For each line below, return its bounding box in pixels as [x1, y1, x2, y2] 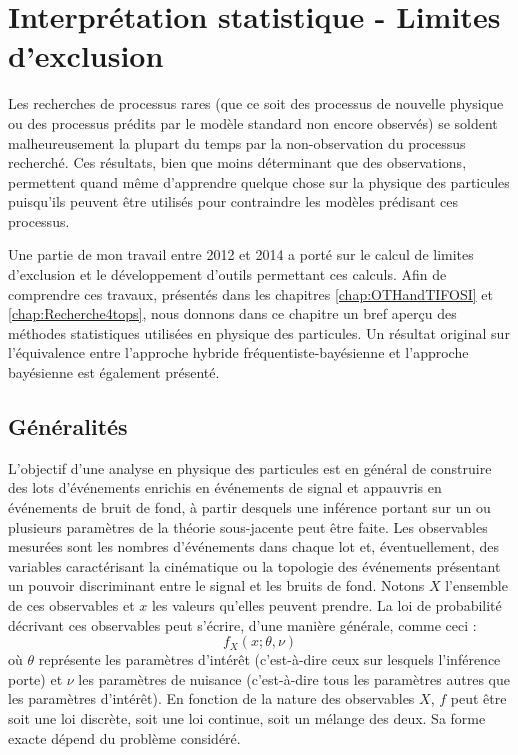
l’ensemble [445, 575, 508, 596]
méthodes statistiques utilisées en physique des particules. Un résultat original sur [8, 322, 510, 343]
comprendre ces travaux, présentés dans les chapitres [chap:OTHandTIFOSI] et [8, 283, 493, 304]
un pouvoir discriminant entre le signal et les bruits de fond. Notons [8, 575, 425, 596]
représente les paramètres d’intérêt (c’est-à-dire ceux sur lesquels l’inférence [38, 649, 501, 670]
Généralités [8, 411, 128, 442]
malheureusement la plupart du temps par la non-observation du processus [8, 132, 466, 153]
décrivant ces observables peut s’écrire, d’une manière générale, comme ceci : [8, 614, 477, 635]
